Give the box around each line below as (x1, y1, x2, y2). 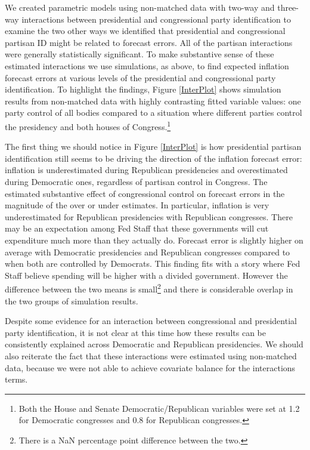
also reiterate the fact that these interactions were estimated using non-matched (5, 349, 297, 362)
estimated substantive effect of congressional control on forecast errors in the (5, 187, 285, 199)
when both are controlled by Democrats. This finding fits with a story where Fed (5, 257, 300, 270)
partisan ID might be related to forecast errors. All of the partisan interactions (5, 36, 293, 48)
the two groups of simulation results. (5, 294, 138, 307)
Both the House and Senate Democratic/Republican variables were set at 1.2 (18, 402, 300, 414)
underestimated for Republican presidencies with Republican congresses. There (5, 210, 293, 223)
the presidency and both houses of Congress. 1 (5, 118, 171, 132)
